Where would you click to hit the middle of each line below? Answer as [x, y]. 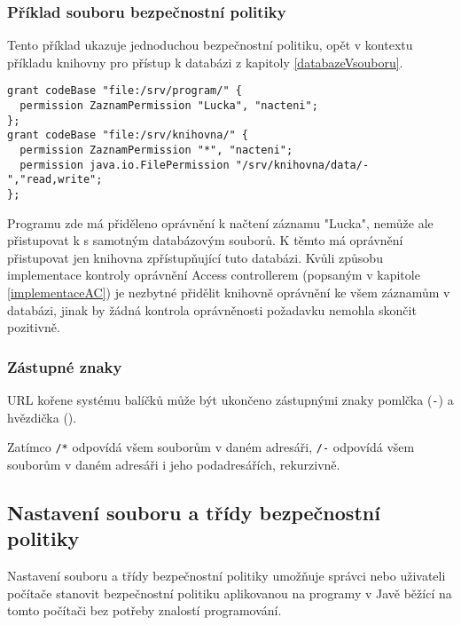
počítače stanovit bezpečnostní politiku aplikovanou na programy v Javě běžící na [230, 593]
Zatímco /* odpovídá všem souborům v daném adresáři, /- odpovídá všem [211, 447]
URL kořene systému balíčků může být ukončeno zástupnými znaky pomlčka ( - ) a [230, 400]
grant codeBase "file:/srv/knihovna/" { [128, 135]
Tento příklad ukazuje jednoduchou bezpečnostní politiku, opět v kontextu [210, 45]
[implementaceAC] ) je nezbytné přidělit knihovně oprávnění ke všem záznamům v [229, 293]
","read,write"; [55, 180]
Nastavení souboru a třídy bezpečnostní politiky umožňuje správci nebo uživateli [227, 576]
